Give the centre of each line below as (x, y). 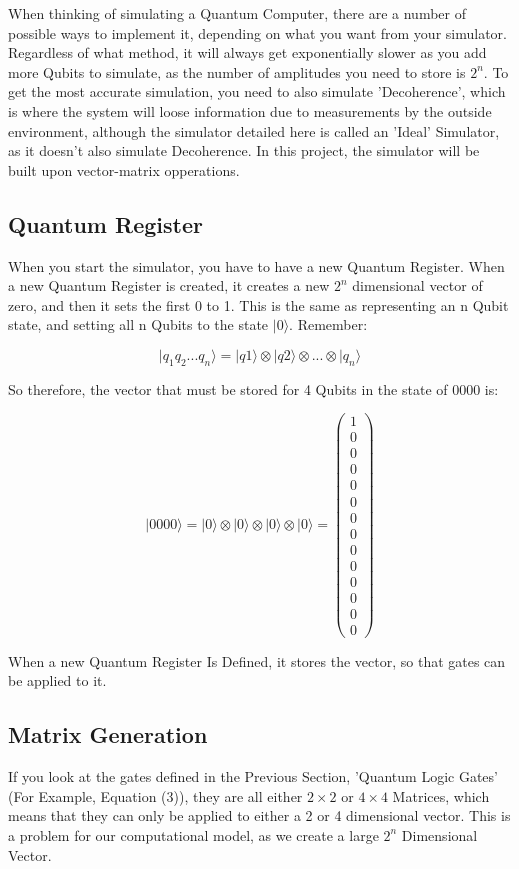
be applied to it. (57, 680)
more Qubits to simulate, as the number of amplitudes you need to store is (237, 71)
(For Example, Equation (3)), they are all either (155, 795)
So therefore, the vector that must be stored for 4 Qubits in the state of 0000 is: (253, 388)
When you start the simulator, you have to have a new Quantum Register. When (256, 265)
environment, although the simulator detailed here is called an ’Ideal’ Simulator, (254, 130)
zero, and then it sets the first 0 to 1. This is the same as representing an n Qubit (258, 304)
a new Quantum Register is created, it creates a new (169, 285)
